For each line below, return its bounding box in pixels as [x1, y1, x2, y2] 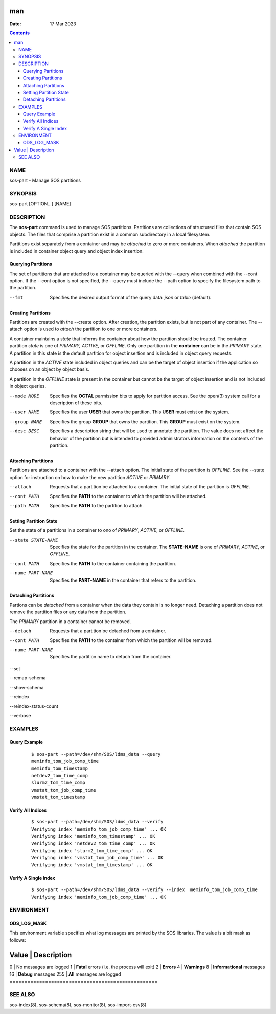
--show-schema [9, 684, 44, 690]
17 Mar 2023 [50, 20, 76, 27]
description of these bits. [50, 400, 102, 406]
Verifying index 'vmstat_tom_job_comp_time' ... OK [31, 855, 164, 861]
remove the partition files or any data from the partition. [9, 609, 126, 615]
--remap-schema [9, 675, 46, 681]
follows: [9, 937, 26, 943]
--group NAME [9, 419, 42, 425]
